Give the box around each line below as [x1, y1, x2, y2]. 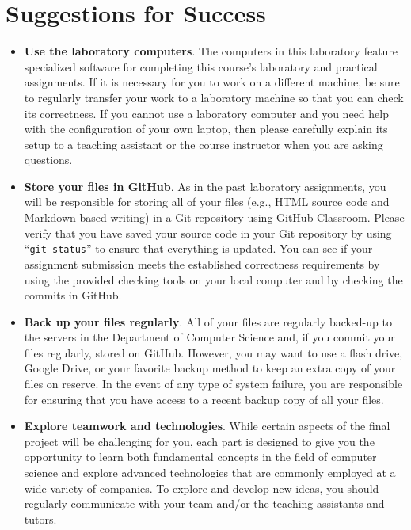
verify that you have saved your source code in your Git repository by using [24, 224, 392, 241]
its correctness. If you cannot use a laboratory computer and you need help [24, 105, 389, 121]
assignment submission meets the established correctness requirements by [24, 255, 380, 272]
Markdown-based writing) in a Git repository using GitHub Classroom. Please [24, 209, 405, 226]
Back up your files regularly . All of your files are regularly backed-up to [24, 313, 392, 330]
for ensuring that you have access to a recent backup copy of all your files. [24, 391, 384, 407]
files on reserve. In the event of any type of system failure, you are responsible [24, 376, 403, 392]
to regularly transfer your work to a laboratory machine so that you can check [24, 89, 404, 105]
